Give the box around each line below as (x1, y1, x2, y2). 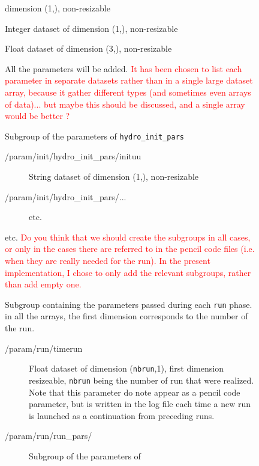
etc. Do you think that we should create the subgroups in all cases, (5, 230, 251, 243)
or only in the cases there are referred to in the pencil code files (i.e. (5, 242, 255, 255)
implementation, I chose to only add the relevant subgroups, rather (5, 266, 251, 278)
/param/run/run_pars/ (5, 429, 92, 442)
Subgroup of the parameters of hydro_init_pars (5, 129, 184, 142)
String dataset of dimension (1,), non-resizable (29, 170, 199, 182)
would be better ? (5, 109, 70, 122)
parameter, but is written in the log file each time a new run (29, 397, 251, 410)
